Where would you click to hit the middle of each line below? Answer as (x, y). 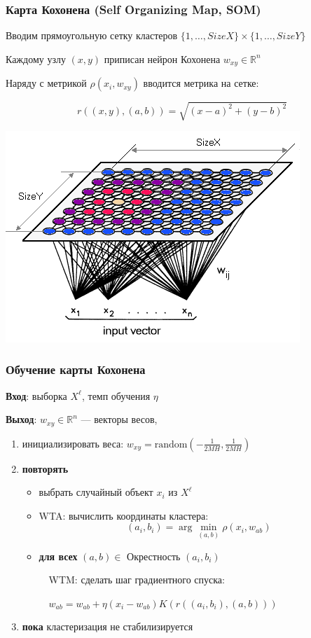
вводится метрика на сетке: (201, 83)
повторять (45, 468)
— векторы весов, (119, 419)
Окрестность (154, 556)
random (171, 444)
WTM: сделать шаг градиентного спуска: (137, 580)
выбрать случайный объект (96, 492)
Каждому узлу (36, 58)
